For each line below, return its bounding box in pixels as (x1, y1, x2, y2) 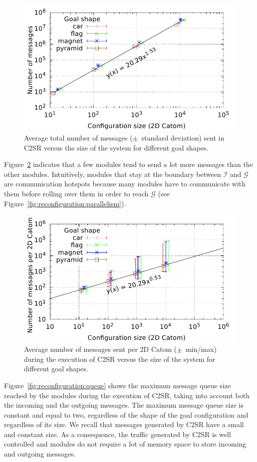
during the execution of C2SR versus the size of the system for (24, 353, 215, 364)
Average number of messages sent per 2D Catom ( (24, 344, 177, 354)
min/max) (186, 344, 217, 354)
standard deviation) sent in (141, 132, 225, 143)
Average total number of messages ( (24, 132, 133, 143)
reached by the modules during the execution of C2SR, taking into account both (4, 390, 250, 400)
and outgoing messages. (4, 449, 76, 459)
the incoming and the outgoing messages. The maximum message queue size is (4, 400, 244, 410)
